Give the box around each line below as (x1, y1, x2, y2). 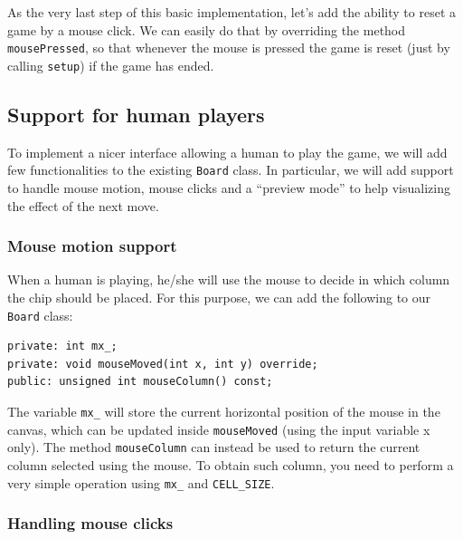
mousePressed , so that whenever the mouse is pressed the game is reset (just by (7, 38, 450, 57)
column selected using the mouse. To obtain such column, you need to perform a (7, 455, 454, 474)
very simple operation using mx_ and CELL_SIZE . (7, 473, 275, 492)
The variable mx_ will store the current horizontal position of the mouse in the (7, 401, 440, 420)
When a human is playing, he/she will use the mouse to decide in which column (7, 270, 450, 289)
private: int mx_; (7, 340, 118, 353)
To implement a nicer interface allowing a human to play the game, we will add (7, 142, 448, 161)
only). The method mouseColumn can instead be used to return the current (7, 438, 420, 457)
